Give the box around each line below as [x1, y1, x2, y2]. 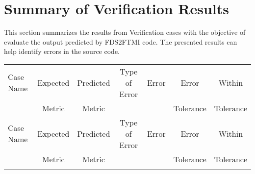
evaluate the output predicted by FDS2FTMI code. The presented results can [4, 36, 237, 47]
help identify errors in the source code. [4, 46, 120, 56]
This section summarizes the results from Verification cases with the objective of [4, 27, 246, 37]
